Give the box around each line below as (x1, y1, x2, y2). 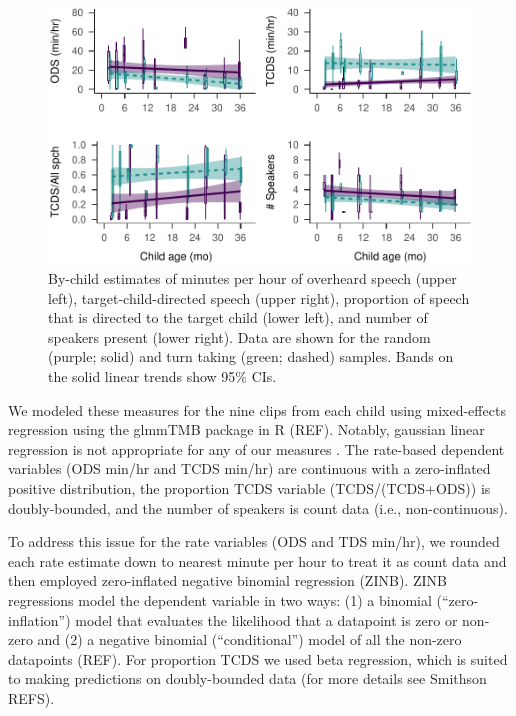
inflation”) (8, 609, 71, 630)
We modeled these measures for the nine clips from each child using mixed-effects (8, 399, 506, 420)
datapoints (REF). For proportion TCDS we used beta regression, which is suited (8, 648, 508, 669)
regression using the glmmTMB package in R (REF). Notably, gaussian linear (8, 419, 485, 440)
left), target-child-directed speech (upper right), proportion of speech (48, 287, 470, 308)
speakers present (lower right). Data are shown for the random (48, 326, 431, 347)
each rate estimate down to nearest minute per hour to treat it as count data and (8, 550, 507, 571)
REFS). (8, 687, 55, 708)
